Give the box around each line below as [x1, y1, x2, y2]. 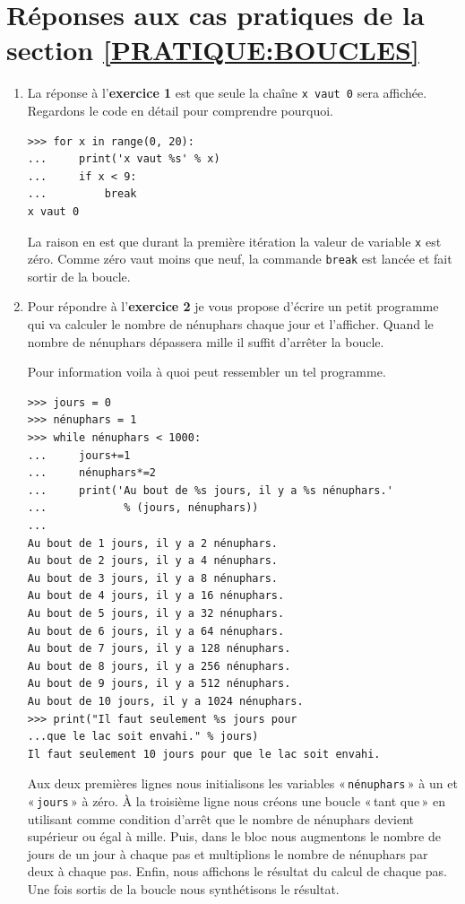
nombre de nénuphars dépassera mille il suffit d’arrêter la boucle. [27, 332, 384, 351]
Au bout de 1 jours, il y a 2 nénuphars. [27, 536, 278, 550]
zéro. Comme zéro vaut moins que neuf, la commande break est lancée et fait [27, 249, 452, 268]
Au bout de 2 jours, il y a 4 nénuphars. [27, 554, 278, 568]
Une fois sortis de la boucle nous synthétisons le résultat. [27, 879, 340, 898]
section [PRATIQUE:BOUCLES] [6, 31, 419, 68]
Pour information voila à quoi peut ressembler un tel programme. [27, 362, 386, 381]
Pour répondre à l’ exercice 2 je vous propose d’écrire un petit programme [27, 297, 439, 316]
